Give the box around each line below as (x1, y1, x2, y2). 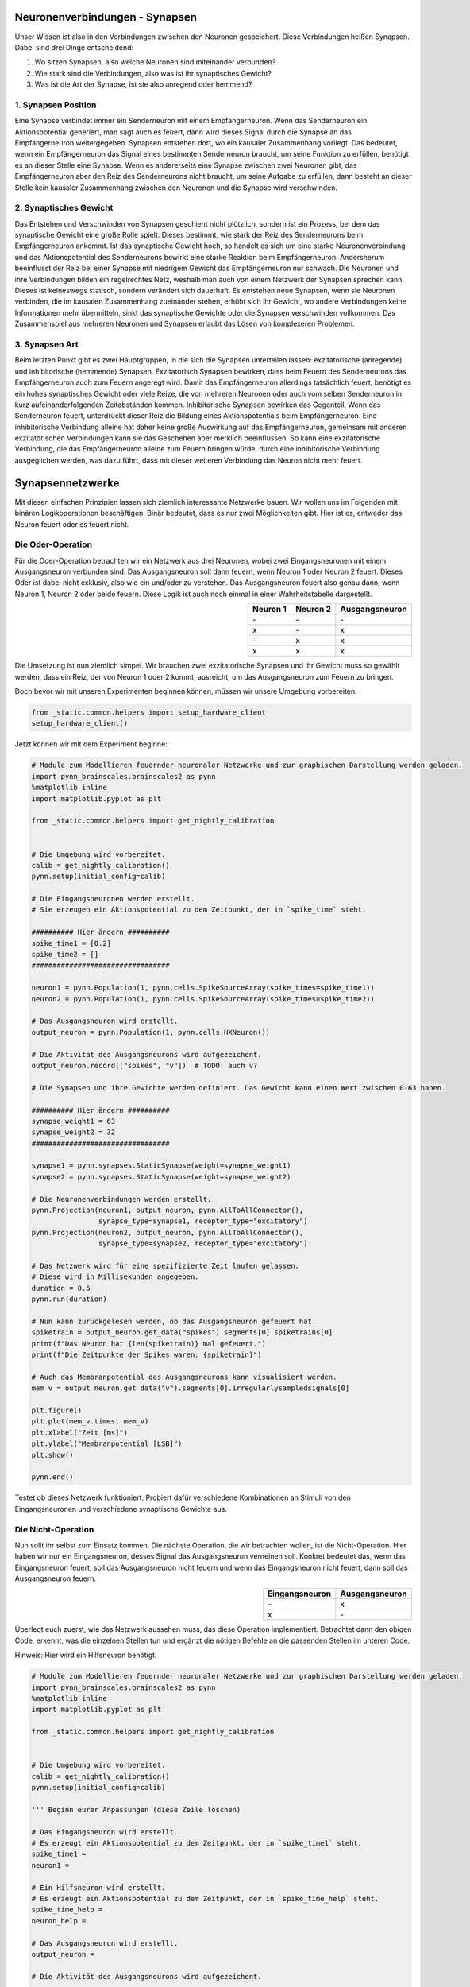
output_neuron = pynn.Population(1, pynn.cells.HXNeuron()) (31, 1028, 271, 1036)
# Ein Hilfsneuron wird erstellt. (31, 1883, 166, 1892)
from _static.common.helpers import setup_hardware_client (31, 708, 266, 717)
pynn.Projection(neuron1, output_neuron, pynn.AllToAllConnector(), (31, 1206, 304, 1215)
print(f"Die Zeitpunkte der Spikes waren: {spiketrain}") (31, 1350, 262, 1359)
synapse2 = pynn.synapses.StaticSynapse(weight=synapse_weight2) (31, 1172, 291, 1181)
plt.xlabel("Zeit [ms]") (31, 1427, 129, 1437)
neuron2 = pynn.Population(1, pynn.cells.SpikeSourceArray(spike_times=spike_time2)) (31, 994, 375, 1003)
